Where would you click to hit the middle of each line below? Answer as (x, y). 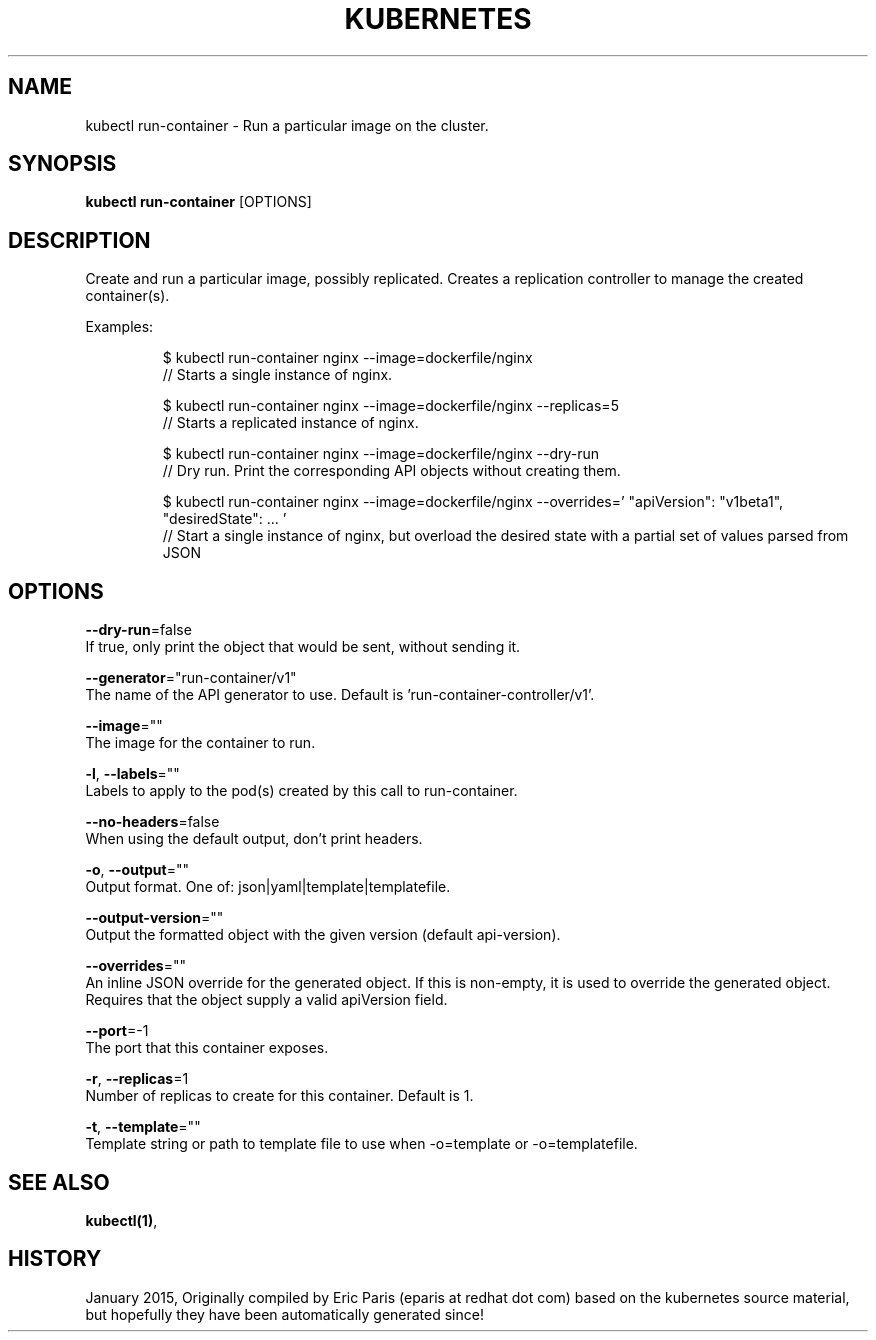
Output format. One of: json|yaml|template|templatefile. (268, 887)
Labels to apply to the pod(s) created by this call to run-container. (301, 791)
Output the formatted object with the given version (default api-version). (323, 935)
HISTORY (55, 1259)
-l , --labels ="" (132, 774)
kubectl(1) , (121, 1220)
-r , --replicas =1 (137, 1079)
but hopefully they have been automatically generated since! (284, 1314)
